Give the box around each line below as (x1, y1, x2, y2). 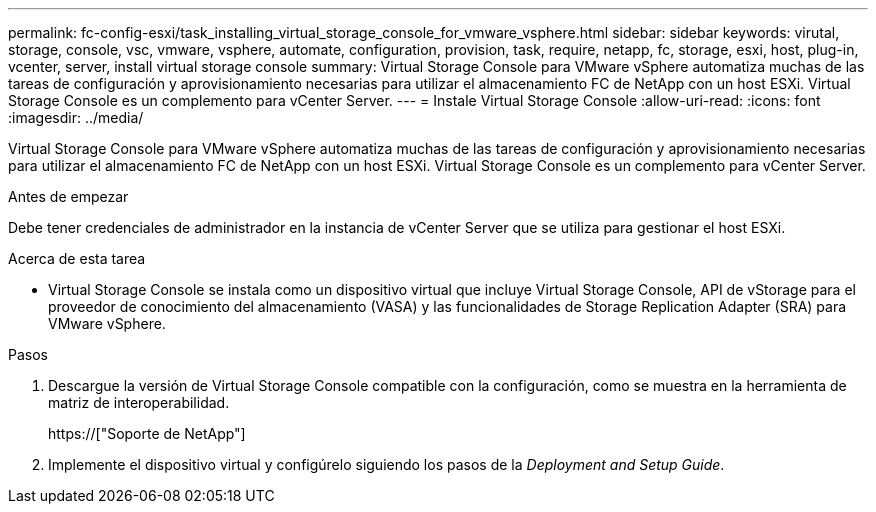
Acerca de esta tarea (8, 250, 146, 267)
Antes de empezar (8, 188, 129, 205)
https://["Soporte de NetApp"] (48, 425, 246, 442)
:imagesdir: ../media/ (8, 109, 144, 126)
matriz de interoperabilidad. (48, 394, 230, 411)
